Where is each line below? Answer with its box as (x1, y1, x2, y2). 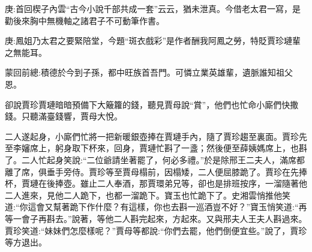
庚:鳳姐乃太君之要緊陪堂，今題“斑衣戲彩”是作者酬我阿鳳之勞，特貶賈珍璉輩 (5, 34, 301, 47)
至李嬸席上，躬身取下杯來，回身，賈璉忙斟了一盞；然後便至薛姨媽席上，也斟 (5, 142, 307, 154)
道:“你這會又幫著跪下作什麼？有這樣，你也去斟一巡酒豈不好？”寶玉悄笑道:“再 (5, 200, 307, 213)
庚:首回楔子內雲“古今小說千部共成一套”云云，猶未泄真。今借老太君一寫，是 (5, 2, 301, 14)
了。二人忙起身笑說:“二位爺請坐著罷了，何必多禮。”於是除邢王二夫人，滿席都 (5, 153, 305, 166)
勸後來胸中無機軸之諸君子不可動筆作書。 (5, 14, 164, 26)
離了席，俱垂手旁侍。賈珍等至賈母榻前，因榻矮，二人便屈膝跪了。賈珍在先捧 (5, 165, 307, 178)
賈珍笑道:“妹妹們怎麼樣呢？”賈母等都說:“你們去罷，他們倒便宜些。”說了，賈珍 (5, 224, 307, 236)
